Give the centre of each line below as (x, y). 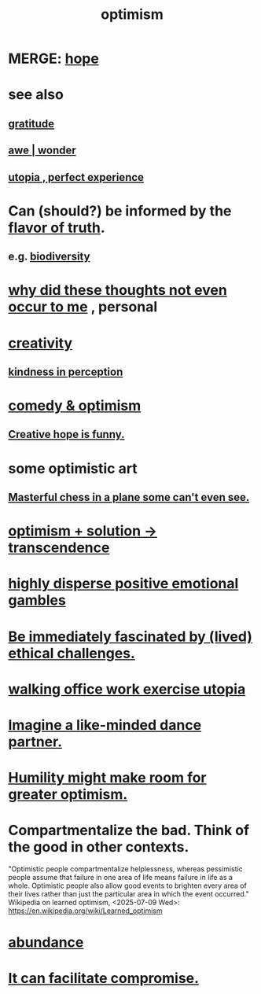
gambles (37, 600)
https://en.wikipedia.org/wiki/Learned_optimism (85, 911)
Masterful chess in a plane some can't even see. (129, 497)
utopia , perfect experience (76, 177)
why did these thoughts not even (118, 291)
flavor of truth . (57, 228)
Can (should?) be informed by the (120, 211)
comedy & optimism (75, 406)
